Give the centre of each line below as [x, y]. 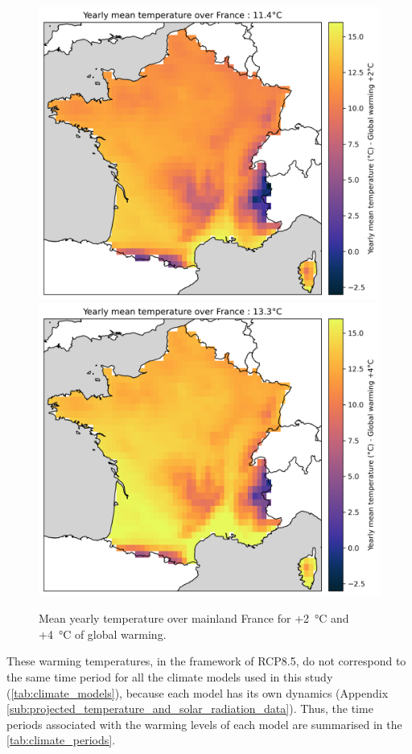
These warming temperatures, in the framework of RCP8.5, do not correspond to [206, 661]
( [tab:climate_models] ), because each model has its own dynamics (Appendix [198, 692]
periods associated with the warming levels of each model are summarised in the [204, 724]
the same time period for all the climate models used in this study [170, 677]
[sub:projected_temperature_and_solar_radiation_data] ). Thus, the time [190, 708]
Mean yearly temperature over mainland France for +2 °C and [194, 618]
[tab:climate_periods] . [61, 740]
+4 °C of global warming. [103, 634]
